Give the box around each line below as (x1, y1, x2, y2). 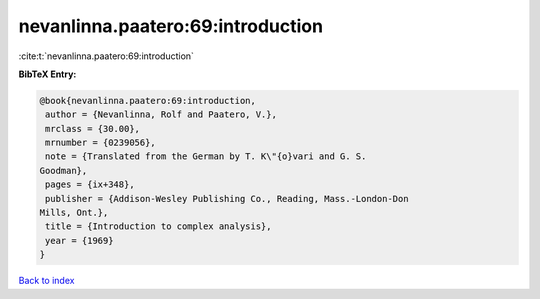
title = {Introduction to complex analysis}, (45, 221, 272, 232)
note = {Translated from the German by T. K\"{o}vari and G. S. (45, 151, 367, 162)
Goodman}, (39, 165, 88, 176)
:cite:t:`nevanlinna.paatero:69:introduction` (18, 50, 195, 62)
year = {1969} (45, 235, 114, 246)
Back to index (18, 275, 75, 287)
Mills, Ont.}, (39, 207, 109, 219)
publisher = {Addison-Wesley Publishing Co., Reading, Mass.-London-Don (45, 193, 409, 204)
